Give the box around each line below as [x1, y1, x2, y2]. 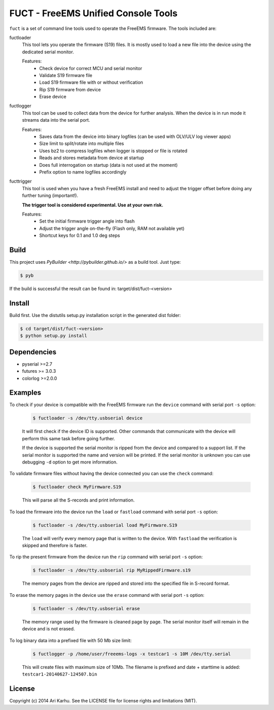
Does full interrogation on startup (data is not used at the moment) [39, 162, 178, 168]
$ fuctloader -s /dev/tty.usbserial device [32, 415, 143, 421]
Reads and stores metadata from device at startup [39, 155, 144, 161]
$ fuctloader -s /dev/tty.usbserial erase [32, 606, 140, 611]
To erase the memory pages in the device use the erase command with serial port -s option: [9, 592, 205, 598]
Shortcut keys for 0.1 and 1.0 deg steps [39, 232, 120, 238]
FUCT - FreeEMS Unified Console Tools [9, 8, 178, 19]
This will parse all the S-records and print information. [22, 497, 135, 503]
